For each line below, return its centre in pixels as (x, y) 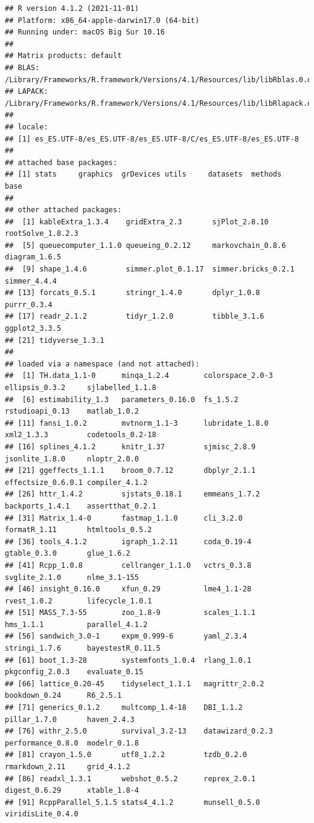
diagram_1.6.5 (33, 257)
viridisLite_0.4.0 (42, 814)
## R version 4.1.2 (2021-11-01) (72, 8)
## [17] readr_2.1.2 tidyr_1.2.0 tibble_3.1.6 (135, 317)
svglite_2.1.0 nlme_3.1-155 (72, 577)
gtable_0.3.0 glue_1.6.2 (68, 554)
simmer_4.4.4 (31, 281)
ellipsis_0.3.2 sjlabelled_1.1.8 (81, 388)
